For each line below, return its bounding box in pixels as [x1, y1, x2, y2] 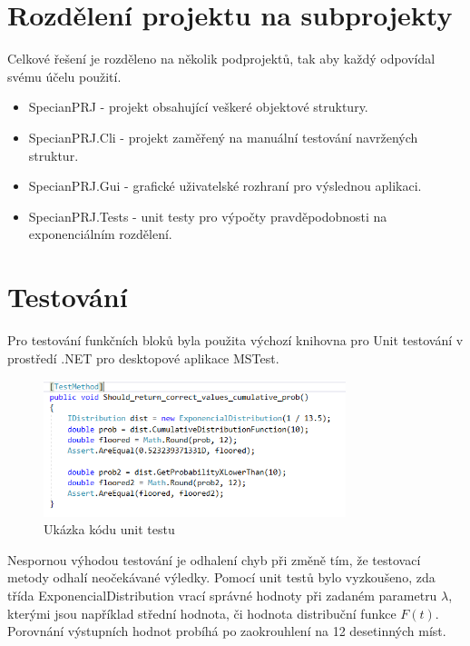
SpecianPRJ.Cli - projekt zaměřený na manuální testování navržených [28, 127, 418, 146]
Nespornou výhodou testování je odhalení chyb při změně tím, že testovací [7, 550, 421, 569]
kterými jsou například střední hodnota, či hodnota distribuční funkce [7, 603, 397, 622]
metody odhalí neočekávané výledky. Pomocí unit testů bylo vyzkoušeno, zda [7, 568, 436, 587]
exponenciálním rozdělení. [28, 224, 172, 243]
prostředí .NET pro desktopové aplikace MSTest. [7, 348, 279, 367]
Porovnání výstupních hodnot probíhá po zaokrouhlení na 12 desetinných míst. [7, 621, 446, 641]
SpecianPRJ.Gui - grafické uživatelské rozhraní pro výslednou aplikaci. [28, 176, 422, 195]
